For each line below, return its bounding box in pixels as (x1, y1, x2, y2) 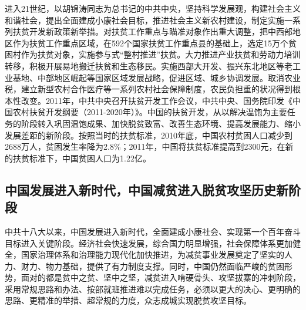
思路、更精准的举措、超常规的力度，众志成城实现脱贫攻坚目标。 (5, 294, 251, 306)
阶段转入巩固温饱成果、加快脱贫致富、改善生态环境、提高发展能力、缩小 (21, 117, 301, 129)
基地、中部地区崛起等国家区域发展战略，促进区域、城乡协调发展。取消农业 (12, 71, 301, 83)
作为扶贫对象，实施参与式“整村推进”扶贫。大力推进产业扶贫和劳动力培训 (21, 48, 301, 60)
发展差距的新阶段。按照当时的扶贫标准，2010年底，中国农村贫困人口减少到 (5, 129, 292, 141)
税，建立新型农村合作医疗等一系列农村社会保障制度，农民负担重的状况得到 (5, 83, 292, 95)
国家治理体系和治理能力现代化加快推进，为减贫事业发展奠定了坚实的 (21, 248, 284, 261)
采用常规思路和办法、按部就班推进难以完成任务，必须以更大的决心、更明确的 (5, 282, 301, 295)
